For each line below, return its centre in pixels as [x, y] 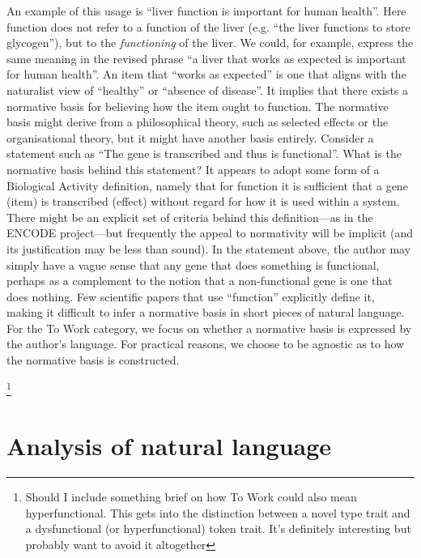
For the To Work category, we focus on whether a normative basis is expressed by [209, 328]
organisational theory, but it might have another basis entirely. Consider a [190, 137]
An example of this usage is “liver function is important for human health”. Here [206, 11]
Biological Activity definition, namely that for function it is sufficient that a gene [207, 185]
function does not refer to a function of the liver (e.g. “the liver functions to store [208, 26]
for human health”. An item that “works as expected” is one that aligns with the [206, 74]
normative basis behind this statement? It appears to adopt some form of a [193, 169]
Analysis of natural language [169, 446]
